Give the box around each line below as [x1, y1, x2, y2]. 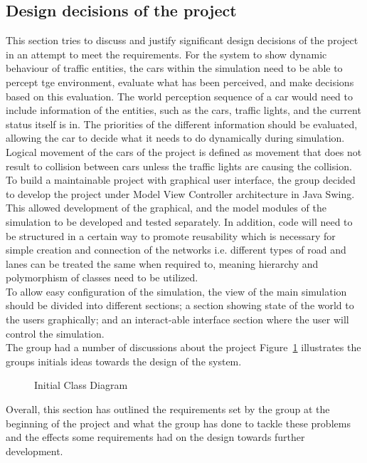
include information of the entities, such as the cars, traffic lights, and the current [6, 103, 361, 118]
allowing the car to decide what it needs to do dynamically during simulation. [6, 130, 345, 145]
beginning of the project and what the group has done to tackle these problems [6, 415, 351, 430]
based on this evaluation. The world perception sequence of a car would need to [6, 88, 353, 103]
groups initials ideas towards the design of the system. [6, 353, 242, 368]
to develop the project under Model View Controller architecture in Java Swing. [6, 186, 355, 201]
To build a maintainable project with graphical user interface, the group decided [6, 172, 356, 187]
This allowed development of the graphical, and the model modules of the [6, 200, 326, 215]
